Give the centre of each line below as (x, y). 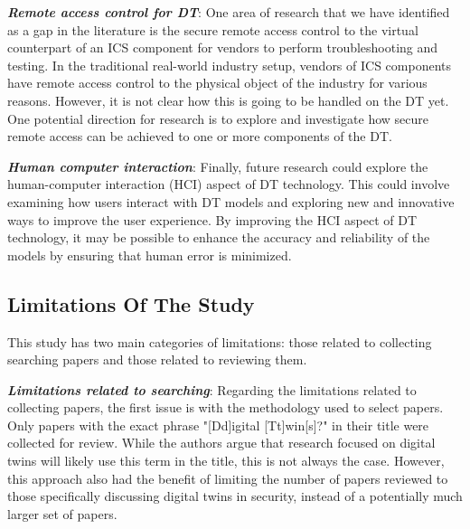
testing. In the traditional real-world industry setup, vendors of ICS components (230, 65)
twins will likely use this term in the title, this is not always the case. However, (226, 461)
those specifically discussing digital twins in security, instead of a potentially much (235, 496)
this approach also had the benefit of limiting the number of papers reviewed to (228, 478)
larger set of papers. (62, 513)
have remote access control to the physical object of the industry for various (217, 83)
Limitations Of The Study (131, 303)
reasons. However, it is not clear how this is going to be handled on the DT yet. (228, 100)
